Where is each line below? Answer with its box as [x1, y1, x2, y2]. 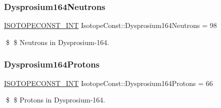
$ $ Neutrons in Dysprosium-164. [5, 36, 109, 47]
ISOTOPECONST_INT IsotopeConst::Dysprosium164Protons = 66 [4, 77, 213, 88]
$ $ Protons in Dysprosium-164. [5, 94, 105, 105]
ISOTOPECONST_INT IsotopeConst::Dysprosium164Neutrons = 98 [4, 20, 217, 30]
